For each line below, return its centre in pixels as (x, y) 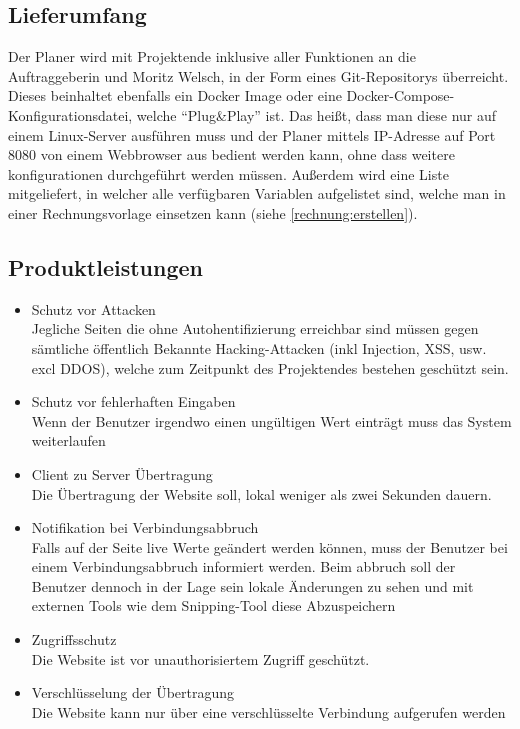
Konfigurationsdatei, (70, 114)
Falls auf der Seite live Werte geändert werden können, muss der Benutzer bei (269, 546)
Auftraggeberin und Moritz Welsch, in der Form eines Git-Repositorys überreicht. (258, 75)
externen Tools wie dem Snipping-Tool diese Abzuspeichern (213, 605)
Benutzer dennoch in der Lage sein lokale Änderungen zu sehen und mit (252, 585)
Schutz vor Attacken (93, 308)
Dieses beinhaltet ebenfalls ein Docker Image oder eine (175, 95)
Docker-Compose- (400, 95)
